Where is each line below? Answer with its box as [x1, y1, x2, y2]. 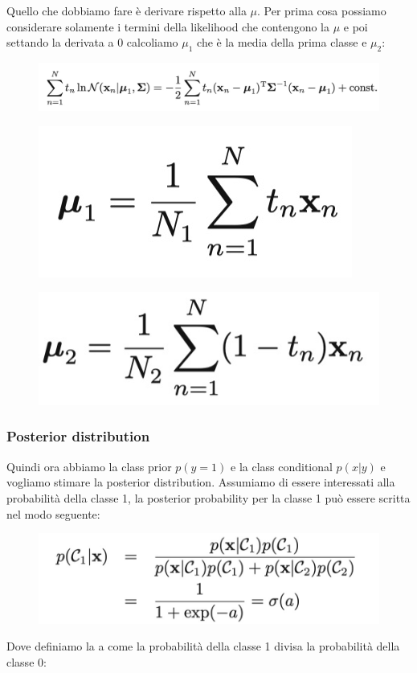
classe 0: [6, 653, 47, 670]
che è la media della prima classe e [197, 34, 367, 51]
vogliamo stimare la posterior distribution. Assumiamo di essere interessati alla [6, 474, 395, 490]
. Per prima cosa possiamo [257, 2, 386, 18]
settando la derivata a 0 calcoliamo [6, 34, 178, 51]
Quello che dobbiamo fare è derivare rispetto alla [6, 2, 247, 18]
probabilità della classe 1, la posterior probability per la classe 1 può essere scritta [6, 489, 411, 506]
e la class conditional [231, 458, 333, 474]
